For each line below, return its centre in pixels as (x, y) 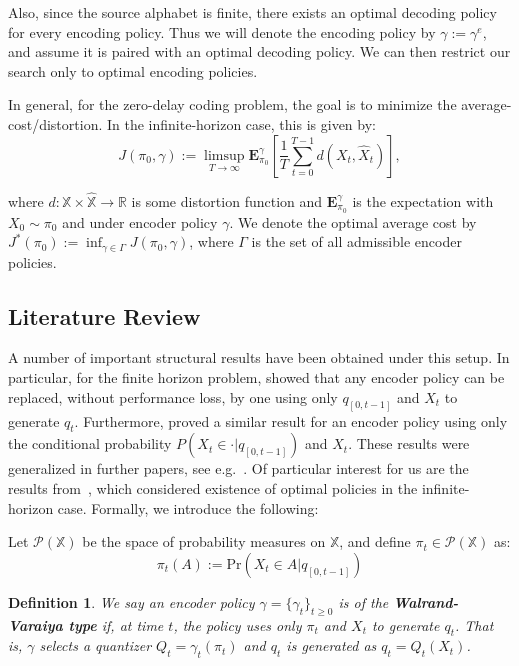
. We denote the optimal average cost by (353, 221)
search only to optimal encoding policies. (133, 70)
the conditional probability (90, 443)
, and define (375, 541)
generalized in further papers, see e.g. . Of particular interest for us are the (238, 468)
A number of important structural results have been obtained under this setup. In (259, 357)
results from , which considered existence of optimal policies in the (213, 487)
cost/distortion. (55, 123)
